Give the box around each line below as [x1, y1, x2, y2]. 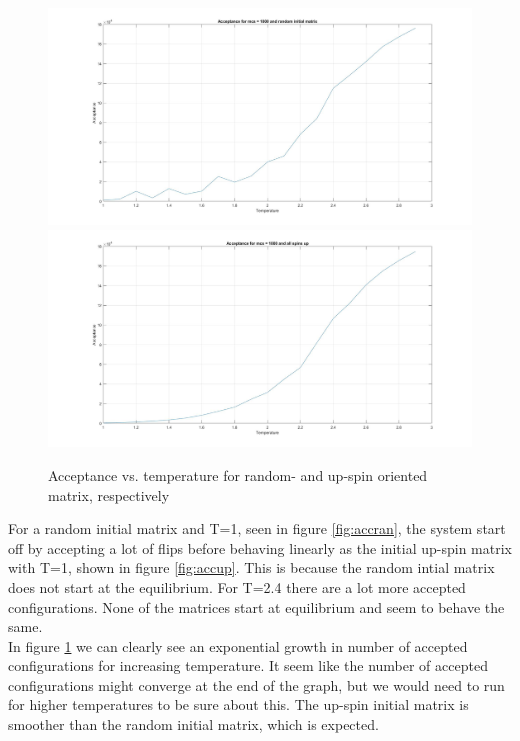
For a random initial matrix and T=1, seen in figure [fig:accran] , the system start [8, 518, 506, 539]
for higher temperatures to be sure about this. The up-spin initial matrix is [8, 694, 469, 715]
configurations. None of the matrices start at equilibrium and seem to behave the [8, 596, 505, 617]
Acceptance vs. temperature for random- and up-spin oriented [48, 464, 428, 485]
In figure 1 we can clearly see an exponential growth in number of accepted [8, 635, 468, 656]
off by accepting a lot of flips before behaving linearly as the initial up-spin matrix [8, 537, 512, 558]
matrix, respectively [48, 484, 170, 505]
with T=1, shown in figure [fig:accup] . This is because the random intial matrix [8, 557, 495, 578]
